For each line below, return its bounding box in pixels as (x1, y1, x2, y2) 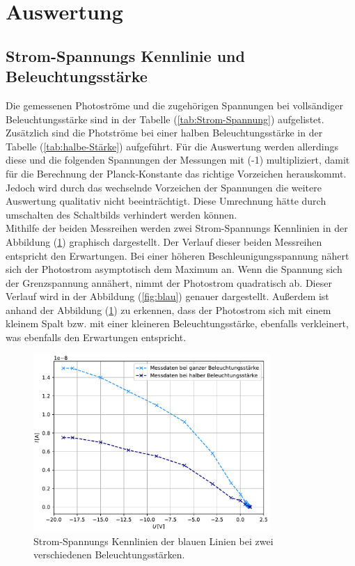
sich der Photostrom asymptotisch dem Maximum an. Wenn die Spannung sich (6, 262, 342, 276)
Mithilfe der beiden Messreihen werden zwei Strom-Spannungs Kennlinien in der (6, 221, 348, 235)
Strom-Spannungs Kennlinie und (6, 45, 245, 66)
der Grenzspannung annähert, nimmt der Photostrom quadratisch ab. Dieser (6, 275, 332, 290)
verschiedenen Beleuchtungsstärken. (33, 547, 185, 562)
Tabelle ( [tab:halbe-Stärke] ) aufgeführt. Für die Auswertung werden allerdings (6, 139, 338, 153)
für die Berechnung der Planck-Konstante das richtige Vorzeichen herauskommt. (6, 166, 347, 180)
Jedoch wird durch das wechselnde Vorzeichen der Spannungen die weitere (6, 180, 322, 194)
